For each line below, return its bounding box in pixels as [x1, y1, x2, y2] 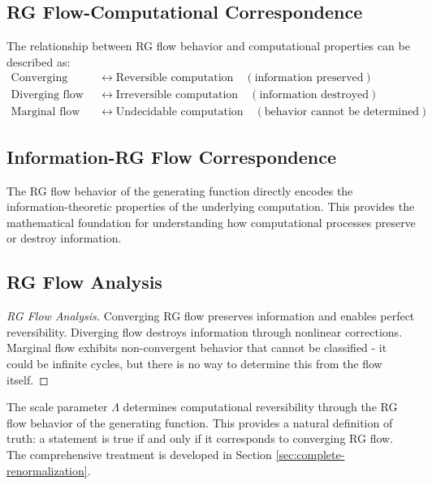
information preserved [254, 72, 364, 84]
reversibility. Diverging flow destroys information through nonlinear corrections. [6, 323, 403, 340]
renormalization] [6, 461, 88, 479]
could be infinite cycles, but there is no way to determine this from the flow [6, 355, 382, 372]
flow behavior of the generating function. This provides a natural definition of [6, 414, 393, 431]
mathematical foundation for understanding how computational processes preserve [6, 213, 416, 230]
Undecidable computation [115, 106, 244, 118]
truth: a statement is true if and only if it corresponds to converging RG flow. [6, 430, 394, 447]
